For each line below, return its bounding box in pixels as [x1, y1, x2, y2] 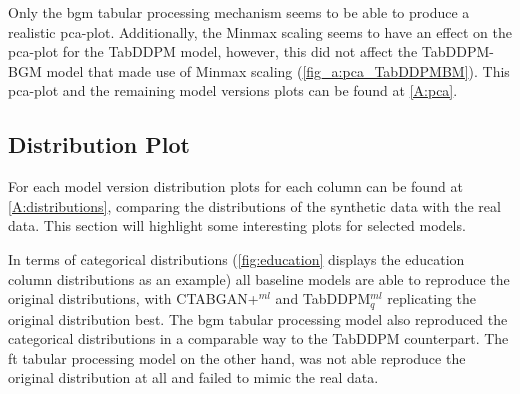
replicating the [387, 288, 477, 309]
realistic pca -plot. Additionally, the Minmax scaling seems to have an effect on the [8, 21, 512, 42]
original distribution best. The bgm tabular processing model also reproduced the [8, 308, 508, 329]
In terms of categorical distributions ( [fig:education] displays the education [8, 248, 465, 269]
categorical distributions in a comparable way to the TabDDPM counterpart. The [8, 328, 509, 349]
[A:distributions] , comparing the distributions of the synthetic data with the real [8, 195, 501, 216]
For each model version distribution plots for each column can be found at [8, 176, 463, 197]
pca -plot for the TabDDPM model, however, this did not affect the [8, 41, 418, 62]
